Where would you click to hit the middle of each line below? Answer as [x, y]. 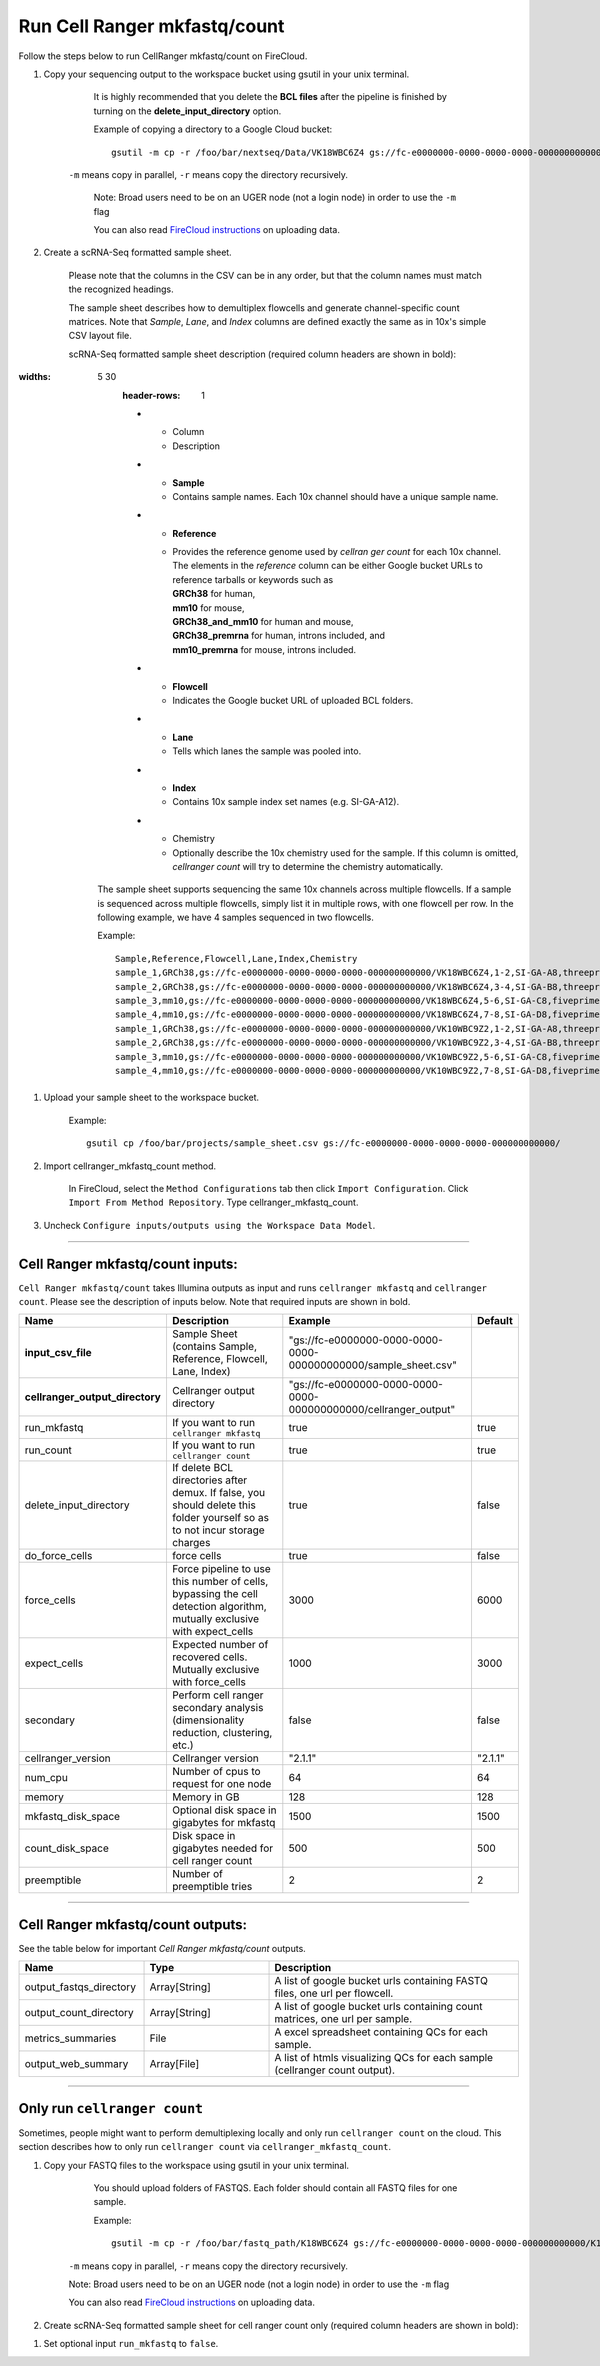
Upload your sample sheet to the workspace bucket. [151, 1097]
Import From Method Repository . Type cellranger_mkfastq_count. [213, 1202]
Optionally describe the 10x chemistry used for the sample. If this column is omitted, [345, 852]
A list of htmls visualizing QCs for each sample [384, 2058]
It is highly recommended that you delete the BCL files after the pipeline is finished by [270, 97]
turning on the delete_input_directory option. [187, 111]
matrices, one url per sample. [343, 2019]
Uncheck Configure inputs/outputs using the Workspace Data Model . [209, 1225]
